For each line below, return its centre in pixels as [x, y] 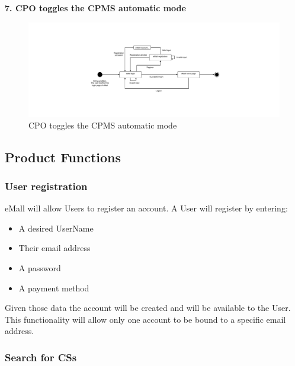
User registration [46, 186]
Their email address [54, 248]
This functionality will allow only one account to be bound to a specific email [145, 319]
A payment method [54, 288]
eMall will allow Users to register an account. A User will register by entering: [146, 208]
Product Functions [63, 157]
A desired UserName [56, 228]
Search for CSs [41, 357]
